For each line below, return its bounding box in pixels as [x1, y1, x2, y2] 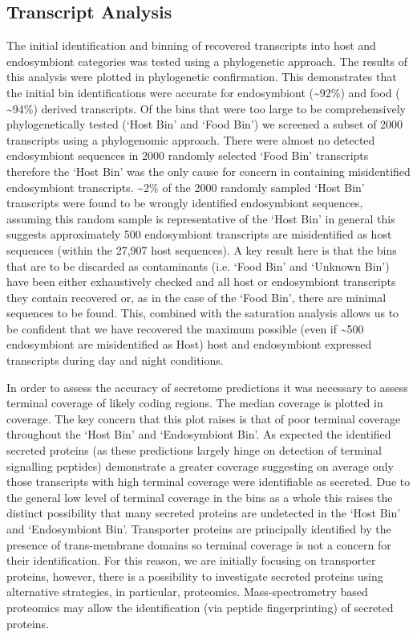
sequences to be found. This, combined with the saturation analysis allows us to [6, 304, 399, 321]
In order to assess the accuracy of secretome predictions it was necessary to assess [6, 378, 408, 395]
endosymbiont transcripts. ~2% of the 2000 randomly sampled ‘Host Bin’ [6, 178, 365, 195]
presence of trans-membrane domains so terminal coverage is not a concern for [6, 536, 391, 553]
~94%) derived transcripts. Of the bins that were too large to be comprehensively [6, 100, 406, 116]
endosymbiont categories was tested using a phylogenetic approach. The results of [6, 52, 407, 69]
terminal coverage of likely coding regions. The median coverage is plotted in [6, 394, 383, 411]
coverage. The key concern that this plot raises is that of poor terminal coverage [6, 410, 401, 427]
